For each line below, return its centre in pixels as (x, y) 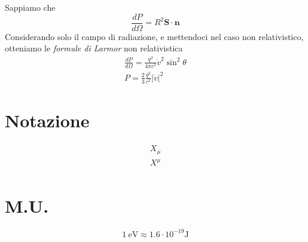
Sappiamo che (30, 7)
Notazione (47, 120)
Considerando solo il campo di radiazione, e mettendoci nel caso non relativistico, (154, 36)
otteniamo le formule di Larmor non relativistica (94, 48)
